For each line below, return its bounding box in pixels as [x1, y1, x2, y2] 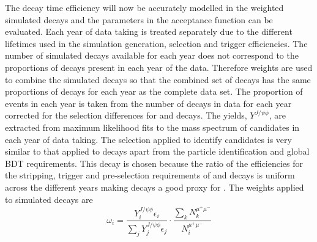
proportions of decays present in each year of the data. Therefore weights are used [5, 61, 313, 73]
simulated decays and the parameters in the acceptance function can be [5, 13, 273, 26]
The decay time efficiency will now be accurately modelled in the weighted [5, 1, 284, 13]
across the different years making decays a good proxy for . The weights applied [5, 180, 304, 193]
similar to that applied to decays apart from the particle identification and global [5, 145, 310, 158]
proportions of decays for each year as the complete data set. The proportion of [5, 85, 303, 98]
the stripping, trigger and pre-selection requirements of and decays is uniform [5, 169, 295, 182]
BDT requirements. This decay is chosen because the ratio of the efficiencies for [5, 156, 304, 169]
